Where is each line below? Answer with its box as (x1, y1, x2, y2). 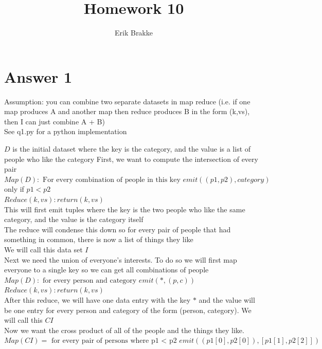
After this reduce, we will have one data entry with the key (4, 294, 191, 305)
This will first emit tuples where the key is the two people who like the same (4, 204, 245, 214)
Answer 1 (4, 66, 73, 87)
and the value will (199, 294, 255, 305)
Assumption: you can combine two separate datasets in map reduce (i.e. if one (4, 96, 251, 106)
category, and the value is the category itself (4, 214, 144, 225)
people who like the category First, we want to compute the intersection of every (4, 153, 258, 164)
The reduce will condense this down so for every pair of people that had (4, 224, 231, 234)
